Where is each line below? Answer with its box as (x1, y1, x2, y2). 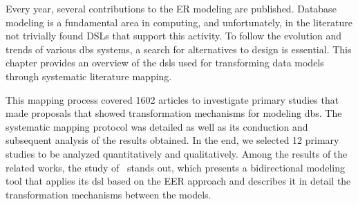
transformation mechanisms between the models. (6, 187, 211, 201)
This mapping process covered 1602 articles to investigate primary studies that (6, 92, 339, 106)
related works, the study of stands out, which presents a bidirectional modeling (6, 160, 346, 174)
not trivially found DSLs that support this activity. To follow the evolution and (6, 28, 342, 43)
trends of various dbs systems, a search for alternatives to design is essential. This (6, 41, 352, 56)
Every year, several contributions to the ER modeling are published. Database (6, 1, 337, 15)
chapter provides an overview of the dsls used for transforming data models (6, 55, 324, 70)
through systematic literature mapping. (6, 68, 172, 83)
